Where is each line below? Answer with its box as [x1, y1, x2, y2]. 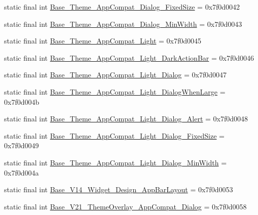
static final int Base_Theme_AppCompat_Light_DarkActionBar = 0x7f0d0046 [4, 52, 254, 63]
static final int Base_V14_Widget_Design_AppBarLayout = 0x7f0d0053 [4, 184, 233, 195]
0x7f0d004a [4, 167, 39, 178]
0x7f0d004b [4, 96, 40, 107]
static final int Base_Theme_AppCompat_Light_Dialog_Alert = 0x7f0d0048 [4, 113, 248, 124]
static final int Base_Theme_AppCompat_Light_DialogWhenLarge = [4, 86, 226, 97]
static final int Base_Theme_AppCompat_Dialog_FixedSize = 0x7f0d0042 [4, 2, 240, 12]
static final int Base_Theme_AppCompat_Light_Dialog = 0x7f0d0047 [4, 69, 227, 80]
